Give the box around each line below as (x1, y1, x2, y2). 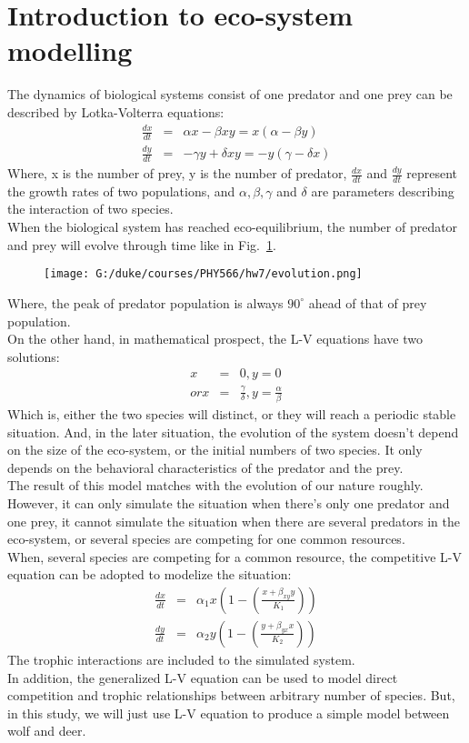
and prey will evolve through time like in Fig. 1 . (7, 235, 276, 254)
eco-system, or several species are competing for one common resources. (7, 529, 405, 548)
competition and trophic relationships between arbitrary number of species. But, (7, 686, 455, 705)
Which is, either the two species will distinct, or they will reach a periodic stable (7, 404, 456, 423)
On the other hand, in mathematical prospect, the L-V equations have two (7, 329, 423, 348)
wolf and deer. (7, 721, 86, 740)
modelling (7, 32, 133, 69)
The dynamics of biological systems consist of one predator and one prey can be (7, 85, 453, 104)
